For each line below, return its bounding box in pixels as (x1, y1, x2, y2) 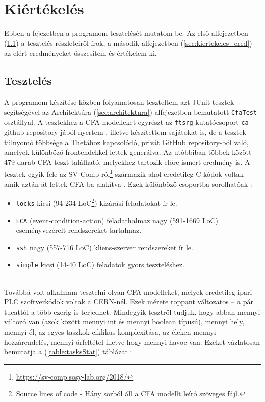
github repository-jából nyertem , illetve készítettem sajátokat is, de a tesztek (4, 127, 246, 137)
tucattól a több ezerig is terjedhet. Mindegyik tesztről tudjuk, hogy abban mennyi (4, 306, 260, 317)
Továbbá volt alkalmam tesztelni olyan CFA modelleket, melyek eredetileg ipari (4, 286, 252, 297)
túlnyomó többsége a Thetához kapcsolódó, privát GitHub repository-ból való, (4, 136, 249, 147)
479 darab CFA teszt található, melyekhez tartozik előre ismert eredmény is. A (4, 156, 250, 167)
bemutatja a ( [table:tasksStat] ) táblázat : (4, 346, 132, 357)
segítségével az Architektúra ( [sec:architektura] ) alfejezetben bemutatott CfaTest (4, 106, 257, 117)
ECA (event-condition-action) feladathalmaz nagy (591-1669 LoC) (16, 215, 218, 225)
